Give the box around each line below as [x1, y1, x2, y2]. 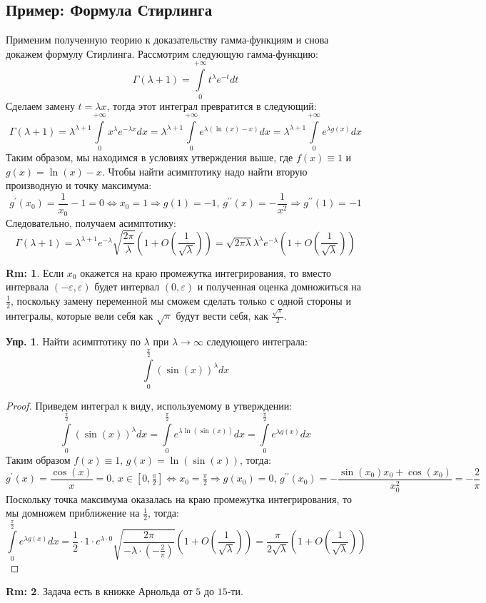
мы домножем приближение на [6, 505, 140, 520]
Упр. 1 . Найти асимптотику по [6, 334, 141, 349]
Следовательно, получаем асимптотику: [6, 215, 176, 230]
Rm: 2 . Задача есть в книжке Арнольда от [6, 584, 193, 599]
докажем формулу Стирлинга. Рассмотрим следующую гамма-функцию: [6, 46, 318, 61]
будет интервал [94, 279, 160, 294]
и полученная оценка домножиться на [197, 279, 361, 294]
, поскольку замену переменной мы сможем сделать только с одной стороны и [10, 293, 351, 308]
